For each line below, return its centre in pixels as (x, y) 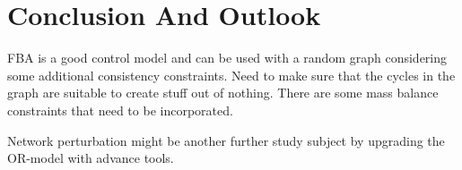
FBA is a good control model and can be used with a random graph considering (227, 58)
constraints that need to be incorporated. (120, 110)
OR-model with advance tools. (91, 158)
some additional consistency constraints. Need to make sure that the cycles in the (231, 75)
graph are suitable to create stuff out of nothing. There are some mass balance (223, 93)
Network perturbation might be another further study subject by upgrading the (226, 140)
